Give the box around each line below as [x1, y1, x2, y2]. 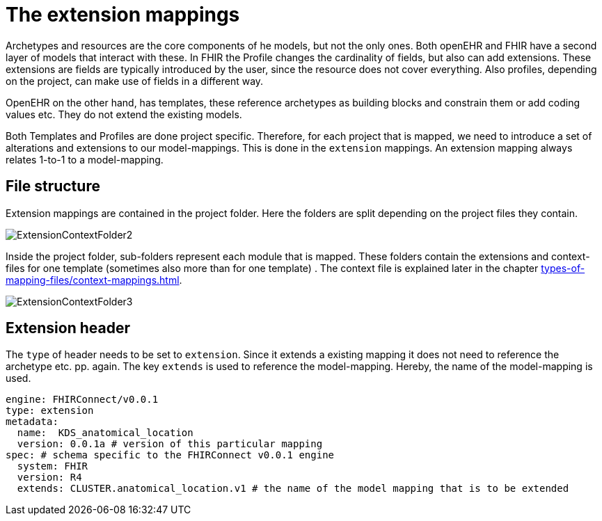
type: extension [6, 405, 94, 417]
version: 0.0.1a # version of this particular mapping [17, 438, 323, 450]
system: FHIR [17, 460, 88, 472]
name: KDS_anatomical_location [17, 427, 193, 439]
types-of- [541, 262, 585, 274]
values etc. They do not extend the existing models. [6, 108, 242, 120]
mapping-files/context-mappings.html [6, 273, 180, 286]
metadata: [6, 416, 58, 428]
